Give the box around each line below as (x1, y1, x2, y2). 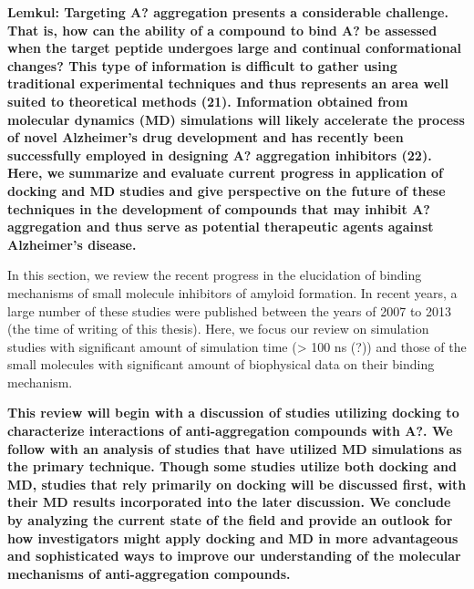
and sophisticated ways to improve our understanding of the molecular (7, 546, 461, 565)
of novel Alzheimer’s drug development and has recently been (7, 128, 404, 147)
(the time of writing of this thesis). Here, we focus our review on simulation (7, 319, 429, 338)
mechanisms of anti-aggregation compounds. (7, 563, 291, 583)
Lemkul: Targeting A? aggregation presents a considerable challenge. (7, 3, 448, 21)
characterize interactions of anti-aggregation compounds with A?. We (7, 421, 453, 440)
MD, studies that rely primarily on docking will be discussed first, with (7, 474, 467, 493)
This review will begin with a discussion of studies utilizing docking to (7, 403, 459, 422)
